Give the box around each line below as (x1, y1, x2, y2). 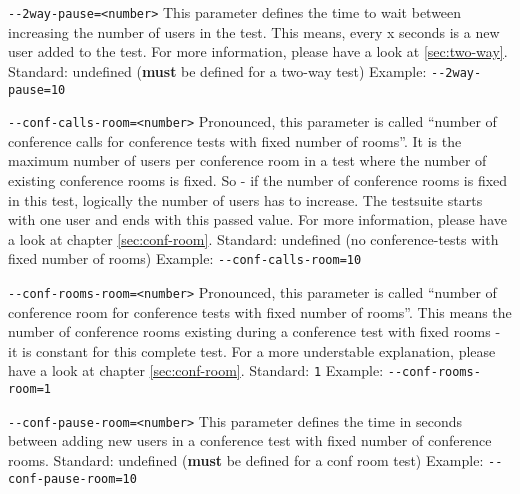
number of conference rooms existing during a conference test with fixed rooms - (8, 321, 501, 342)
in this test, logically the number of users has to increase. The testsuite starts (8, 189, 483, 210)
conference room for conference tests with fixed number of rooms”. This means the (8, 301, 512, 322)
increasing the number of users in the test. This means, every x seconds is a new (8, 21, 500, 42)
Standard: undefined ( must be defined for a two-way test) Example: (8, 60, 427, 81)
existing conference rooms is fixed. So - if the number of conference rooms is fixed (8, 170, 508, 190)
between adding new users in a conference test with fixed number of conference (8, 430, 492, 451)
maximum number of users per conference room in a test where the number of (8, 150, 487, 171)
